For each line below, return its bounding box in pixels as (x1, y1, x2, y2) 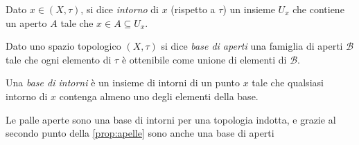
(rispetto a (170, 2, 216, 16)
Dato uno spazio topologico (6, 39, 121, 53)
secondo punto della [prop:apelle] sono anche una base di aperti (6, 126, 274, 140)
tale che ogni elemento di (6, 52, 112, 66)
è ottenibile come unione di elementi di (121, 52, 287, 66)
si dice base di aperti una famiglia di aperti (161, 39, 343, 53)
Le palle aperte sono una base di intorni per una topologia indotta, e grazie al (6, 112, 336, 126)
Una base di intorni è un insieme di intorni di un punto (6, 75, 240, 90)
